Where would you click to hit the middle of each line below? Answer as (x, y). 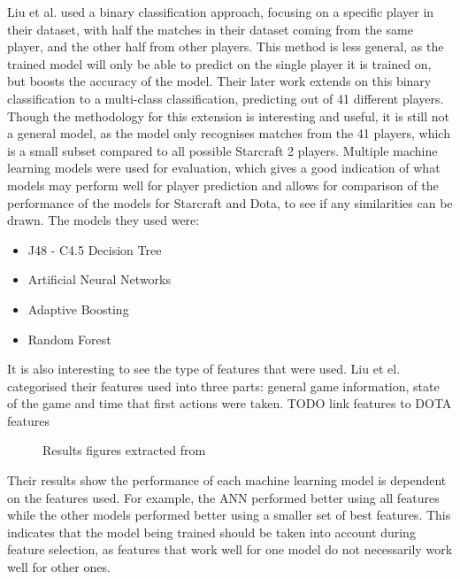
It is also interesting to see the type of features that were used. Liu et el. (204, 369)
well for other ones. (59, 567)
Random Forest (69, 339)
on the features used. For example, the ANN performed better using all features (223, 497)
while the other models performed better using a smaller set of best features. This (229, 515)
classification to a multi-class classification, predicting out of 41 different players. (226, 98)
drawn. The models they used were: (103, 220)
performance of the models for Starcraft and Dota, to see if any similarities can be (230, 202)
